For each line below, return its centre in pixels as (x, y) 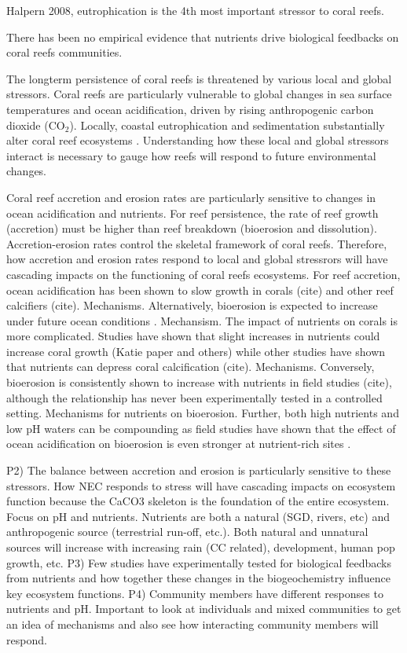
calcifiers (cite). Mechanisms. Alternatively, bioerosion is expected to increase (192, 305)
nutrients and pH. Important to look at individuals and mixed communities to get (204, 609)
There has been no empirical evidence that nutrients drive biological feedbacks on (203, 37)
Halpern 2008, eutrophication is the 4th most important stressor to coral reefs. (196, 10)
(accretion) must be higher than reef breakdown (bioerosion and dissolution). (192, 228)
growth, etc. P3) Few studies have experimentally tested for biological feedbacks (199, 562)
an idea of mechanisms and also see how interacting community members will (192, 624)
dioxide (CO (36, 125)
